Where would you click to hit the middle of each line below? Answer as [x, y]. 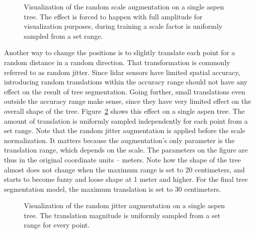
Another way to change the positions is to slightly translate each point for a [120, 52]
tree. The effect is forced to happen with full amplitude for [113, 16]
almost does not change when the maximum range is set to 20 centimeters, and [125, 169]
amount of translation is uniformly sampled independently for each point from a [126, 120]
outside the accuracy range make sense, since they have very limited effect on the [127, 101]
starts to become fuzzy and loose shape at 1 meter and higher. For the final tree [126, 179]
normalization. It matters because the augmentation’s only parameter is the [120, 140]
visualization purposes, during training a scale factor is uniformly [123, 26]
